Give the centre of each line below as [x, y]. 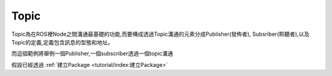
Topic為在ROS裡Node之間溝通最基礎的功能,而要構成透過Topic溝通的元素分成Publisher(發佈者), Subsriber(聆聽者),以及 [160, 34]
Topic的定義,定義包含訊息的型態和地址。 [62, 42]
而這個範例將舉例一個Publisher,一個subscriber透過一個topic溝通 [92, 54]
